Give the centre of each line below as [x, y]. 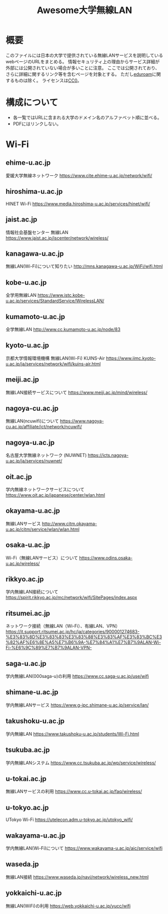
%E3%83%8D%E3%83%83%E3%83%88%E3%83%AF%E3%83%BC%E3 [84, 637]
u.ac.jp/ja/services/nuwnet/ [34, 461]
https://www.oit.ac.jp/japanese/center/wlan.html [55, 495]
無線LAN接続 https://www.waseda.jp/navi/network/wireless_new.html [77, 877]
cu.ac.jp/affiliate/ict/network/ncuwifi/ [44, 427]
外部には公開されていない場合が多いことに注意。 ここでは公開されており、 [83, 68]
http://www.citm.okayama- [69, 523]
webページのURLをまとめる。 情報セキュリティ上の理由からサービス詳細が [83, 61]
